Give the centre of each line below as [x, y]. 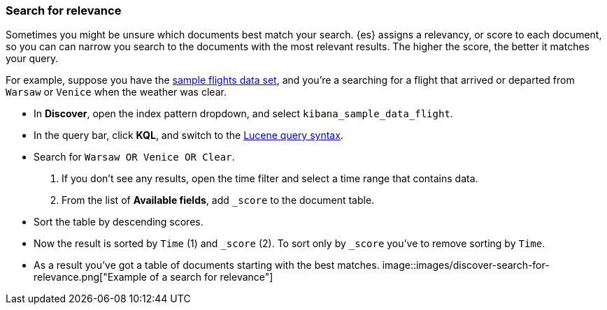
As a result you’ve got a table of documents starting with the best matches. [207, 265]
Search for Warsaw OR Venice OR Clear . [134, 157]
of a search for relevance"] [211, 277]
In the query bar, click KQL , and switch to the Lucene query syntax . [188, 135]
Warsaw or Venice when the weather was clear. [116, 92]
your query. [32, 59]
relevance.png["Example [90, 277]
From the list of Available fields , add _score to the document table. [218, 200]
